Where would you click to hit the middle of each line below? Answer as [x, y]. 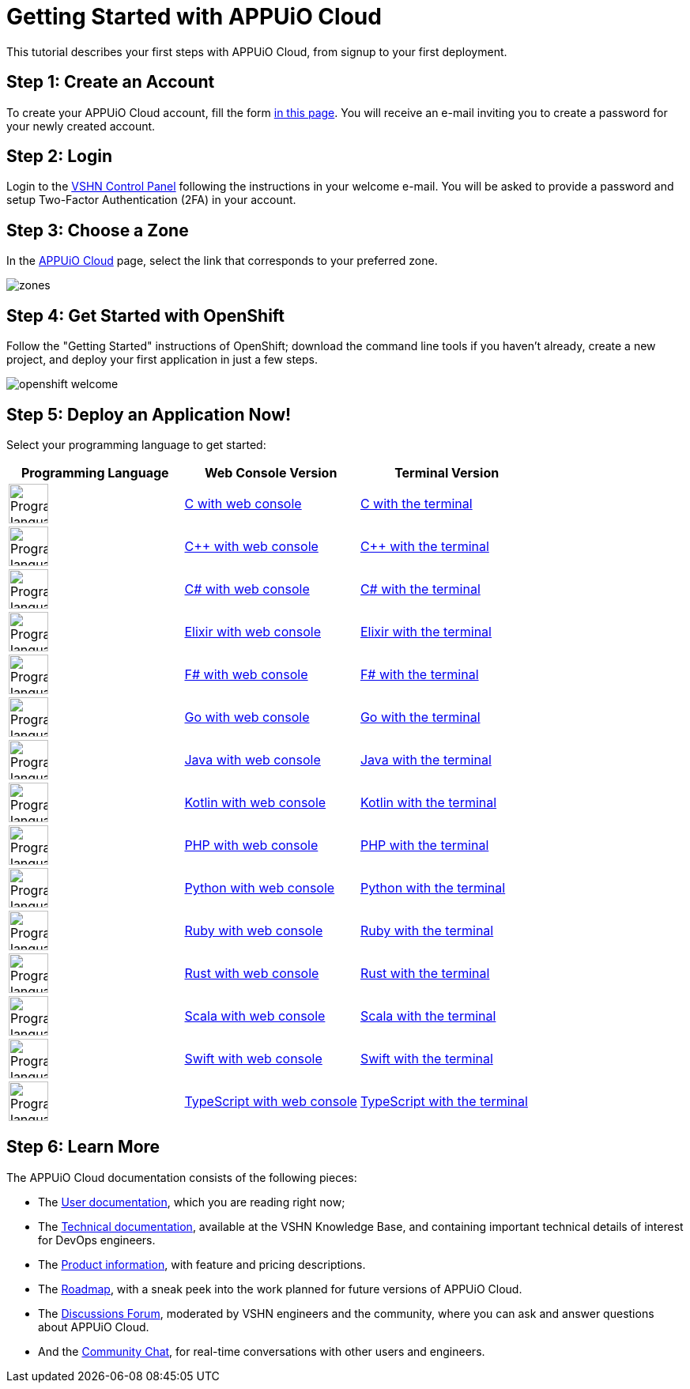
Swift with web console [253, 1058]
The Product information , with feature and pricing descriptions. [202, 1264]
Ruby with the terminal [427, 930]
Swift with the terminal [426, 1058]
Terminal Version [447, 472]
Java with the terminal [426, 759]
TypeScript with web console [271, 1101]
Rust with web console [252, 973]
